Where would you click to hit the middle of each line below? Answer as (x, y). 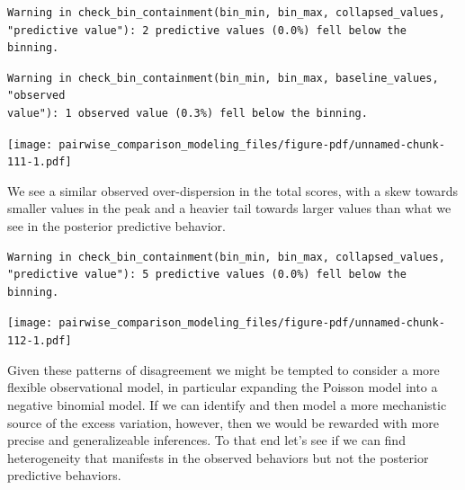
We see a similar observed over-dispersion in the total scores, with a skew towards (232, 190)
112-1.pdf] (40, 341)
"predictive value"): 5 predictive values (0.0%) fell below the (207, 275)
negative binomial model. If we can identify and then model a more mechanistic (227, 404)
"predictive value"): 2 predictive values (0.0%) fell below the (207, 30)
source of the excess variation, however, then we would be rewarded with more (223, 422)
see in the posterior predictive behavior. (116, 226)
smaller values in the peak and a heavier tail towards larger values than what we (229, 208)
